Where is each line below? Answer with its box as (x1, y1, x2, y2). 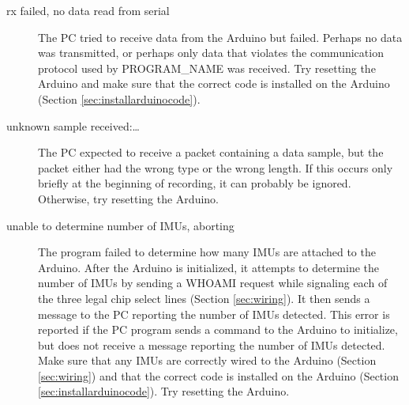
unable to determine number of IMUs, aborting (6, 217, 235, 233)
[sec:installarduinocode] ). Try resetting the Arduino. (38, 383, 290, 399)
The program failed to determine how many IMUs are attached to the (38, 244, 376, 260)
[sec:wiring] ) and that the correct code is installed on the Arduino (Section (38, 367, 399, 384)
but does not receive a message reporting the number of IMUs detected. (38, 336, 385, 353)
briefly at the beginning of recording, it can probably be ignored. (38, 175, 351, 191)
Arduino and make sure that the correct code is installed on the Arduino (38, 75, 390, 92)
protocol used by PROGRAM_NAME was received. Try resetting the (38, 59, 376, 76)
